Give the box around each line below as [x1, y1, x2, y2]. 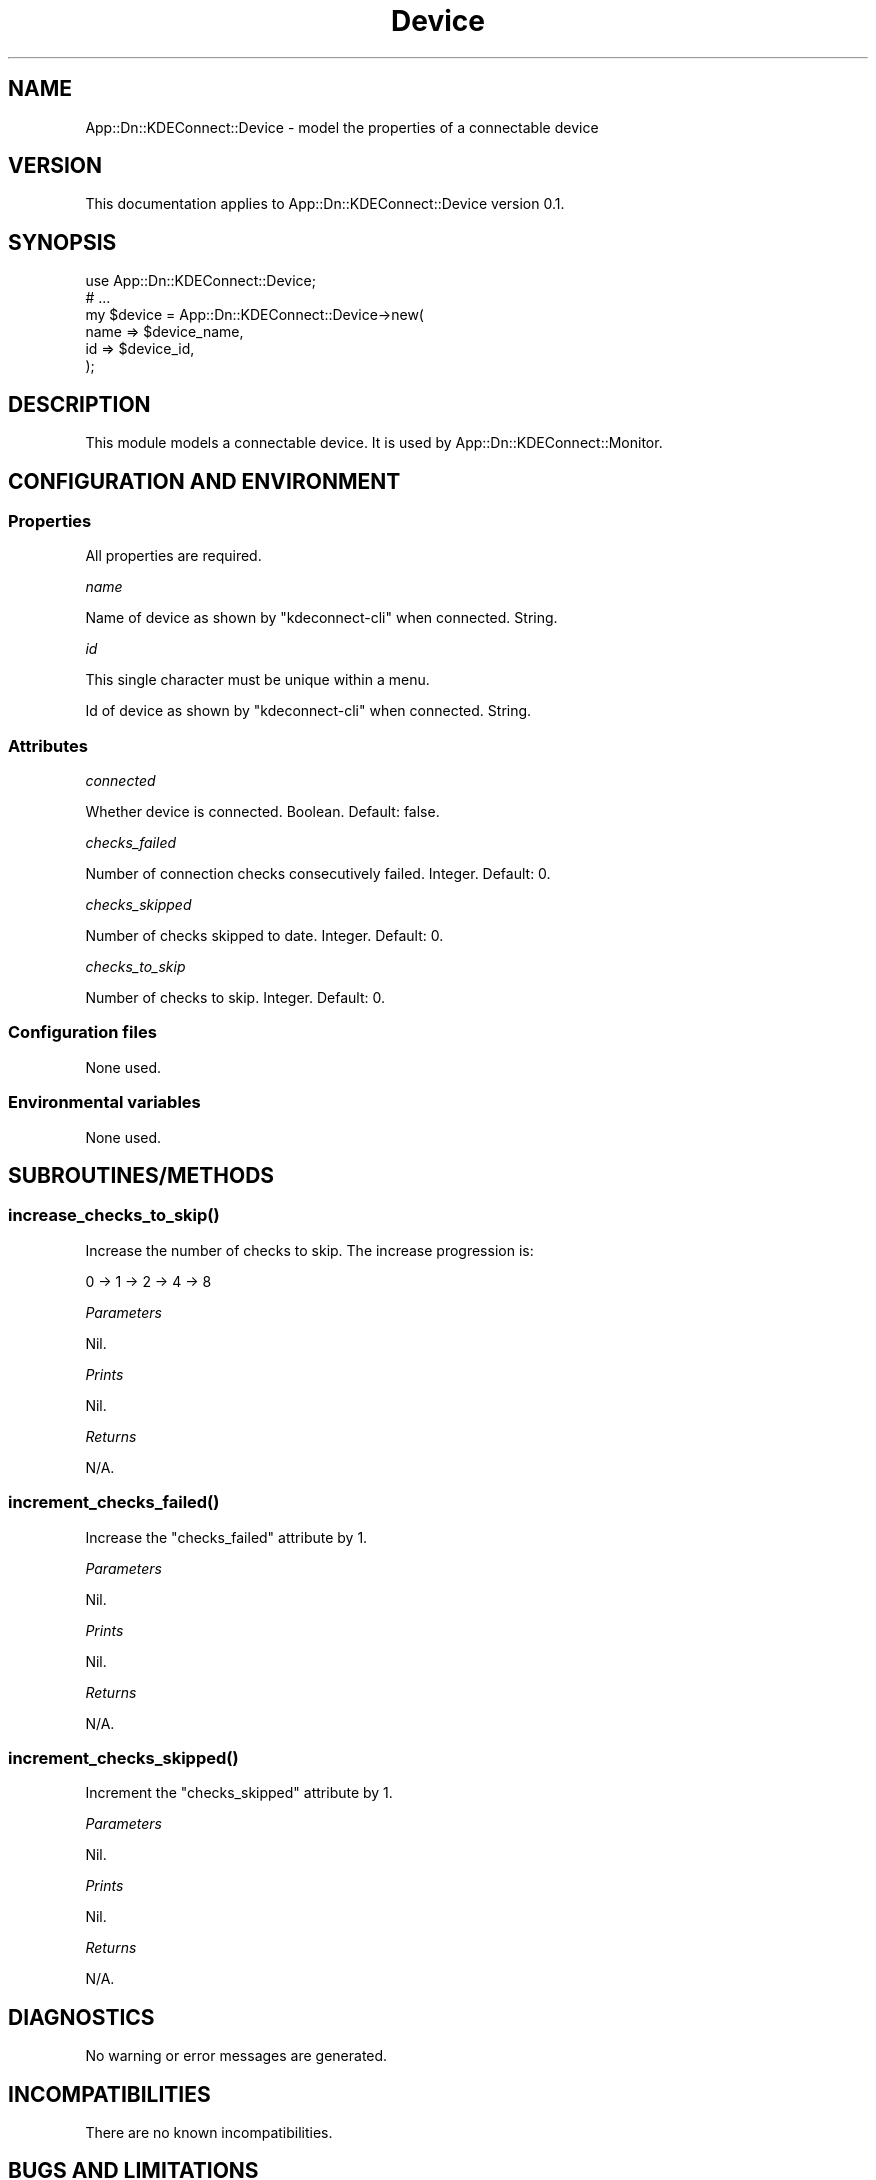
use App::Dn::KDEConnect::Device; [85, 272, 317, 290]
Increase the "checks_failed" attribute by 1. [85, 1528, 368, 1546]
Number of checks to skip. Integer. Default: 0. [85, 989, 385, 1007]
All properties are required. [85, 547, 262, 565]
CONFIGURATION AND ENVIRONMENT [8, 468, 401, 494]
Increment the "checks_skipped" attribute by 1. [85, 1784, 393, 1802]
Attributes [8, 735, 88, 756]
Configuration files [8, 1022, 157, 1043]
